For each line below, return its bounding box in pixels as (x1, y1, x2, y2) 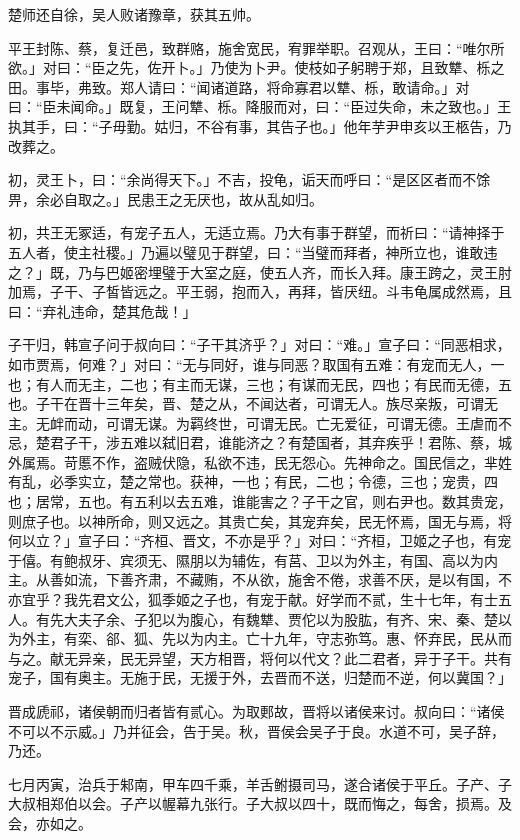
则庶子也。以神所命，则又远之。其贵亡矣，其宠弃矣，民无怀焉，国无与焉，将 (8, 510, 512, 531)
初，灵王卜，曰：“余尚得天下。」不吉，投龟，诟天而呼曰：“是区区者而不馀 (8, 169, 491, 190)
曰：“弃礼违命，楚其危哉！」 (8, 300, 197, 321)
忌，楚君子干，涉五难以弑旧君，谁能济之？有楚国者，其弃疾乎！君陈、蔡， (8, 432, 498, 453)
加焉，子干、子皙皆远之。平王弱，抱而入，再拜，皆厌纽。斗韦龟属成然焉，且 (8, 281, 512, 302)
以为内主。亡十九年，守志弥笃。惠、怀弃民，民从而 (175, 628, 512, 649)
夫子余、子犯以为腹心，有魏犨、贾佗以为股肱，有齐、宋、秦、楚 (77, 608, 498, 629)
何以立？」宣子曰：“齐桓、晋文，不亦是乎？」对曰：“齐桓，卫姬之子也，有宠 (8, 530, 512, 551)
